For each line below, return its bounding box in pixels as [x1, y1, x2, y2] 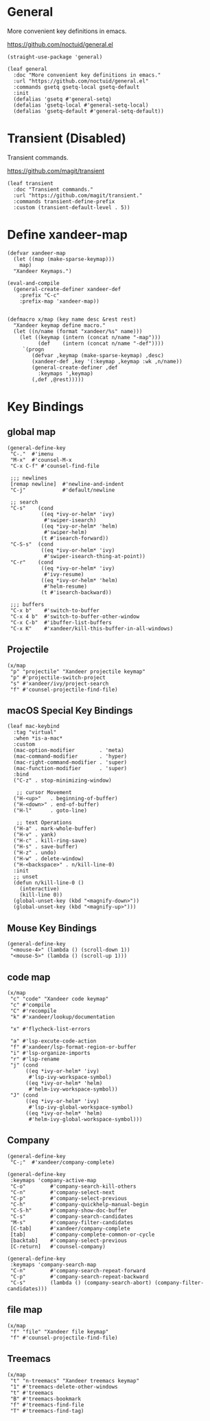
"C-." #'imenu [10, 450, 54, 458]
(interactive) [19, 886, 60, 893]
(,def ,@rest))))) [32, 376, 84, 383]
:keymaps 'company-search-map [10, 1261, 97, 1268]
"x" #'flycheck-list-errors [10, 1026, 91, 1033]
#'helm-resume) [43, 583, 88, 590]
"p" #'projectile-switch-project [10, 674, 106, 681]
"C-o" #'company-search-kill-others [10, 1183, 137, 1190]
